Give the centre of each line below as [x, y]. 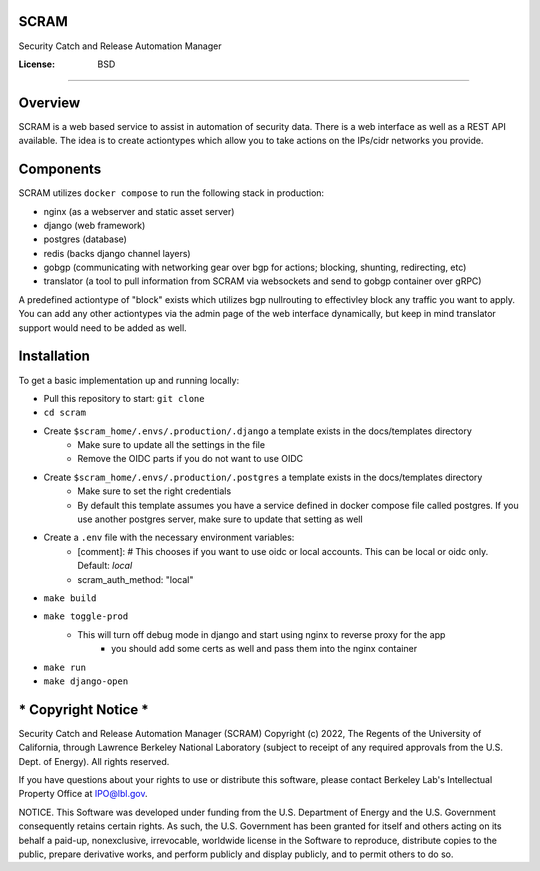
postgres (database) [85, 239]
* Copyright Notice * [83, 709]
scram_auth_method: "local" [135, 579]
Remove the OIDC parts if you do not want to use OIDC [190, 459]
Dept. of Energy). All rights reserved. [94, 761]
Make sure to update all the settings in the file [171, 445]
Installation [54, 356]
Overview [49, 102]
